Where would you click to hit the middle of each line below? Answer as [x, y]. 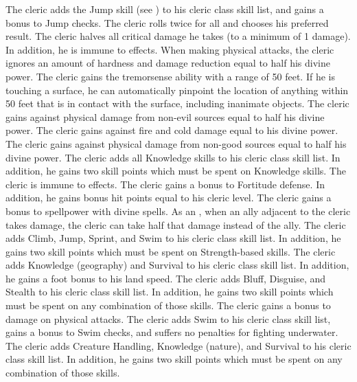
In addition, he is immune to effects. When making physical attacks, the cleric [170, 49]
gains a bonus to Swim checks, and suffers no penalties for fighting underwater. [172, 332]
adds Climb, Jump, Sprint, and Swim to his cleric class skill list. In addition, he [173, 238]
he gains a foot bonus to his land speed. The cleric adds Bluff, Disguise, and [166, 278]
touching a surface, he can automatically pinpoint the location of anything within [177, 90]
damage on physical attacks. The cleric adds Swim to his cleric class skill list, [168, 318]
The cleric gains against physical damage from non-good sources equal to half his [176, 143]
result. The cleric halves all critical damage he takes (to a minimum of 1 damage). [178, 36]
